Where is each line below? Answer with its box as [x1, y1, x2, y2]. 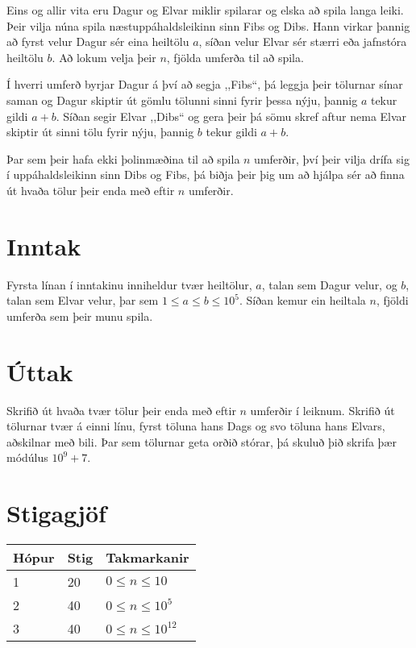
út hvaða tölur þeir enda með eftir [6, 181, 175, 198]
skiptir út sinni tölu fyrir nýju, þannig [6, 123, 194, 140]
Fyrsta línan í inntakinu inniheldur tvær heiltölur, [6, 276, 252, 293]
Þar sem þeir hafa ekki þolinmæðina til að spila [6, 150, 240, 167]
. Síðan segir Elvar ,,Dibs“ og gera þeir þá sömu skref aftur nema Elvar [56, 107, 407, 124]
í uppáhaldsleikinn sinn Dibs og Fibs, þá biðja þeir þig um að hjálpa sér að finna [6, 166, 405, 183]
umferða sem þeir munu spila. [6, 307, 153, 324]
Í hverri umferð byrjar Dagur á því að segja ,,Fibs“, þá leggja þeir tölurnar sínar [6, 76, 403, 93]
